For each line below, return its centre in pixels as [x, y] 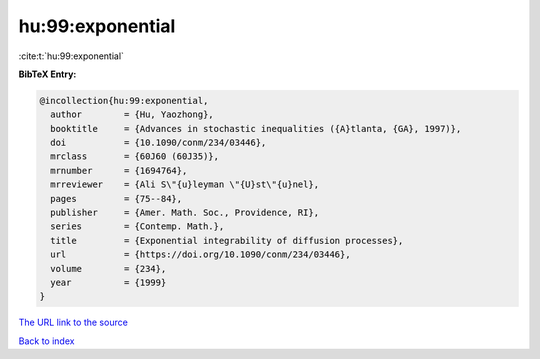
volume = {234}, [108, 268]
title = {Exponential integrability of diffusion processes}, [227, 240]
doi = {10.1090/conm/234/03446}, [158, 143]
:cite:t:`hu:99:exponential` [71, 56]
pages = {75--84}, [116, 198]
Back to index [46, 341]
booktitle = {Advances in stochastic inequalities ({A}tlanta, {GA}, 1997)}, [256, 128]
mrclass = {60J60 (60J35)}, [135, 156]
